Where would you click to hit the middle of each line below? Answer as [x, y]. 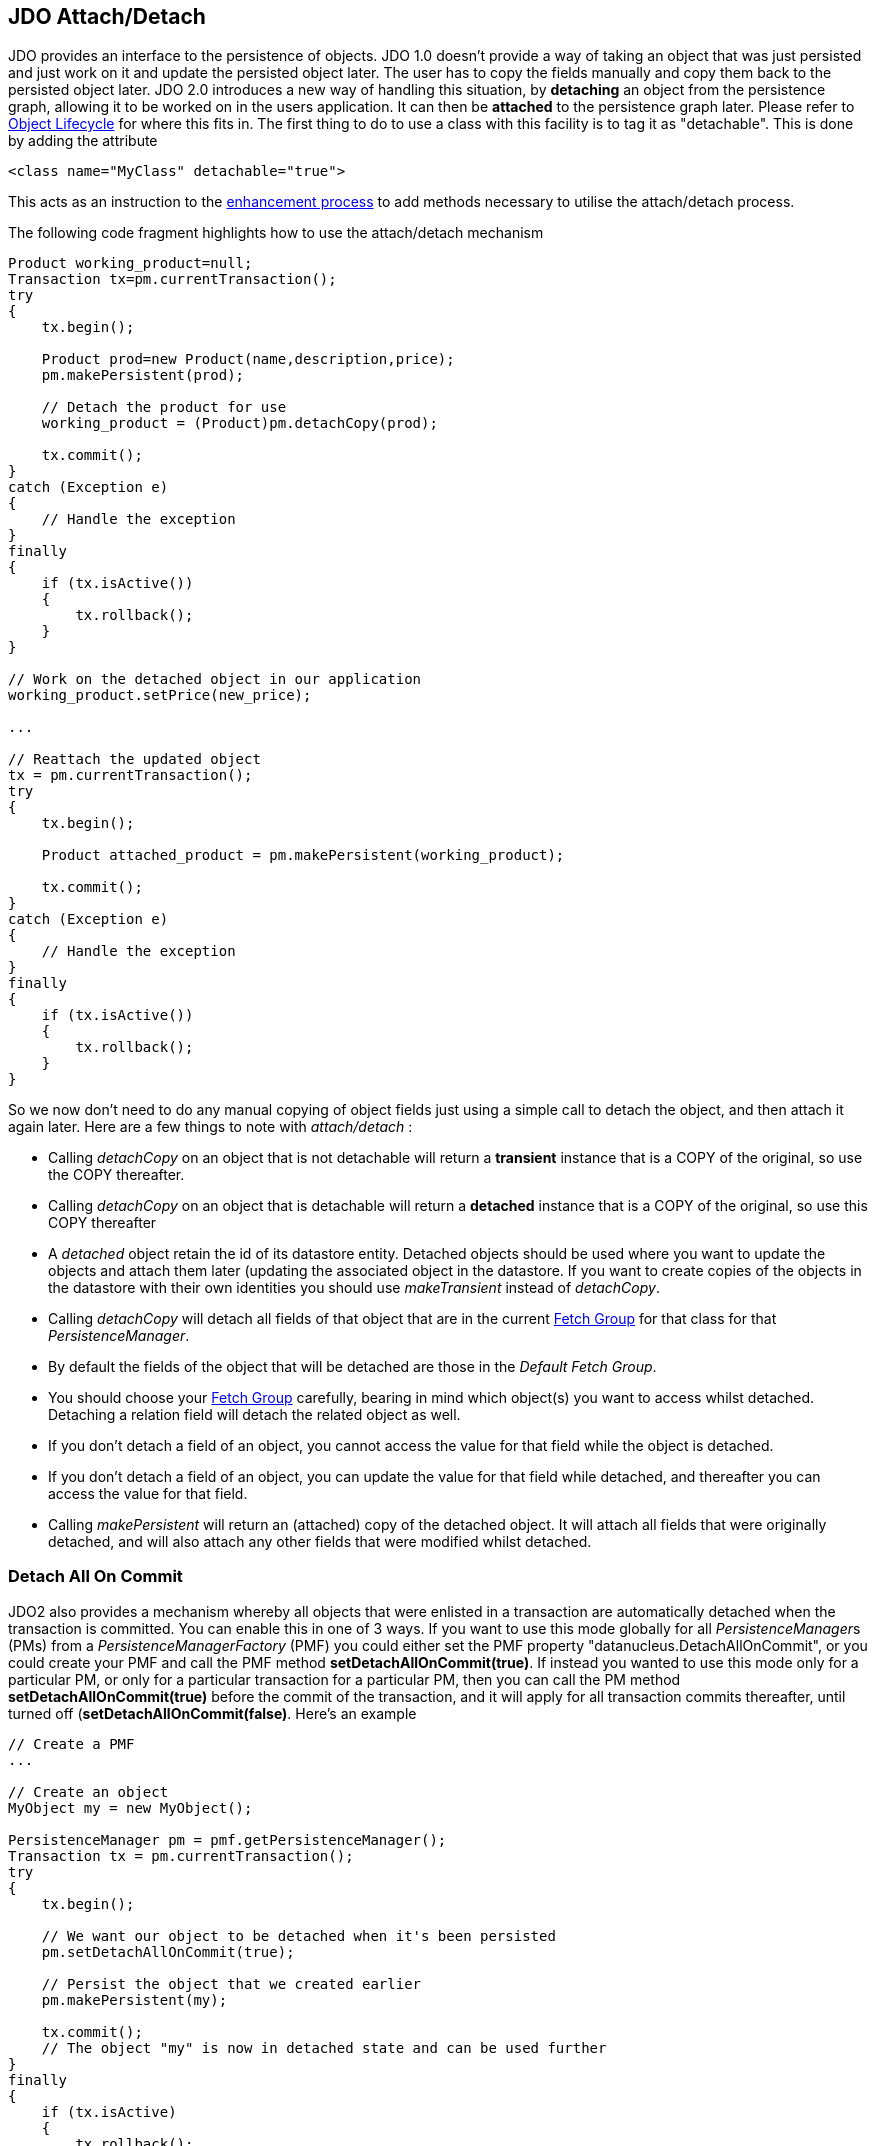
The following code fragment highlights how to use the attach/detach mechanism [276, 232]
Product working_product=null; [130, 262]
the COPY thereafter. [116, 1174]
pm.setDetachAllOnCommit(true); [168, 1951]
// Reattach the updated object [134, 758]
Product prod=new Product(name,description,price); [248, 358]
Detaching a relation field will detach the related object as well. [254, 1414]
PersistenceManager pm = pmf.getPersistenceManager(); [227, 1839]
